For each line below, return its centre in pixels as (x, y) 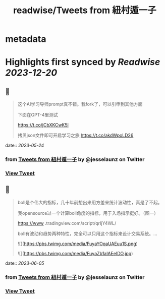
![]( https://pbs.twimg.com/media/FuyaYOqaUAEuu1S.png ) (77, 244)
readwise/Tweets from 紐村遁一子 (85, 10)
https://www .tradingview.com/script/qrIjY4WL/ (67, 223)
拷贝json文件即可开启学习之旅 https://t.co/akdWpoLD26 (75, 135)
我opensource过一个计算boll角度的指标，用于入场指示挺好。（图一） (88, 213)
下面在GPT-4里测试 (38, 115)
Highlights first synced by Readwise (83, 62)
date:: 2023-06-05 (25, 263)
